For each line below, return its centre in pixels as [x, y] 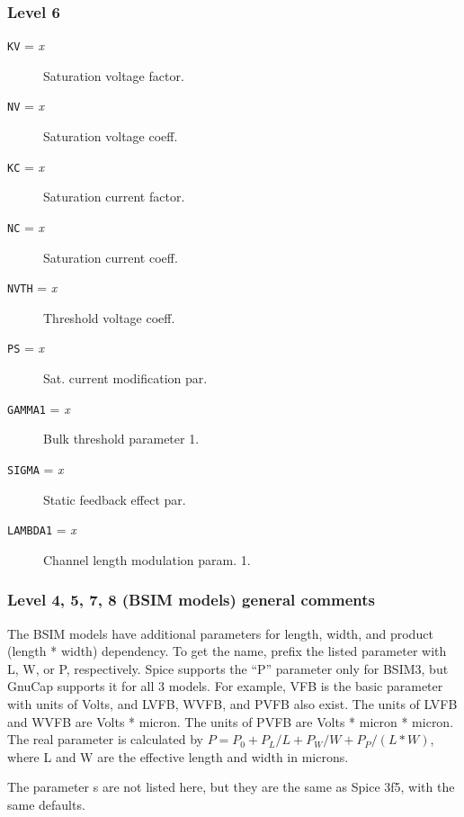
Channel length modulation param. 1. [147, 559]
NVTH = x [32, 287]
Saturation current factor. [114, 197]
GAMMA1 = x [39, 408]
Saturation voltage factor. [114, 75]
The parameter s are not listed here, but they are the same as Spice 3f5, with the [231, 787]
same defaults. [46, 805]
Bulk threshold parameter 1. [121, 439]
